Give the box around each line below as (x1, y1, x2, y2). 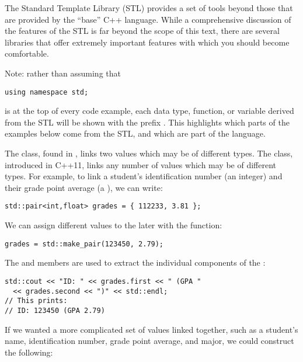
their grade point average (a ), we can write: (5, 181, 163, 193)
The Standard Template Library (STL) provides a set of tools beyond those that (5, 2, 293, 13)
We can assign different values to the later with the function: (5, 219, 222, 231)
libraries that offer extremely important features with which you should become (5, 36, 290, 48)
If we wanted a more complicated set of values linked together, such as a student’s (5, 323, 298, 335)
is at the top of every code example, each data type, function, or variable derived (5, 105, 294, 117)
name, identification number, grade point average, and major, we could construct (5, 335, 294, 347)
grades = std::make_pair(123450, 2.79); (5, 239, 164, 248)
